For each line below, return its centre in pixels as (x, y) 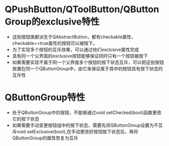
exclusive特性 (70, 22)
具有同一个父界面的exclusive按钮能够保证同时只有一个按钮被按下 (80, 56)
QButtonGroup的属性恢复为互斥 (45, 138)
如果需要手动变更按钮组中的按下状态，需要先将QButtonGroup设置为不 (85, 125)
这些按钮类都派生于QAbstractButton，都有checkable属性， (74, 37)
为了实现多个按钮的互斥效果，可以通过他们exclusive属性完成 (76, 49)
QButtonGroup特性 (45, 97)
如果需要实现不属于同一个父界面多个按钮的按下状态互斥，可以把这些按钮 (88, 62)
